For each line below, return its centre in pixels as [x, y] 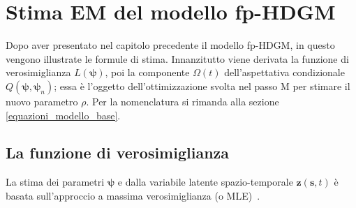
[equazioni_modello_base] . [63, 115]
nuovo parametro [42, 101]
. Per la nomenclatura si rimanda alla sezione [183, 101]
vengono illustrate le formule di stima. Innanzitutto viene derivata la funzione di [177, 58]
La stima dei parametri [55, 182]
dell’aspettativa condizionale [284, 72]
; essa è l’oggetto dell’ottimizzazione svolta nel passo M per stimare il [202, 86]
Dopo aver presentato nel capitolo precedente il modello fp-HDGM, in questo [170, 45]
